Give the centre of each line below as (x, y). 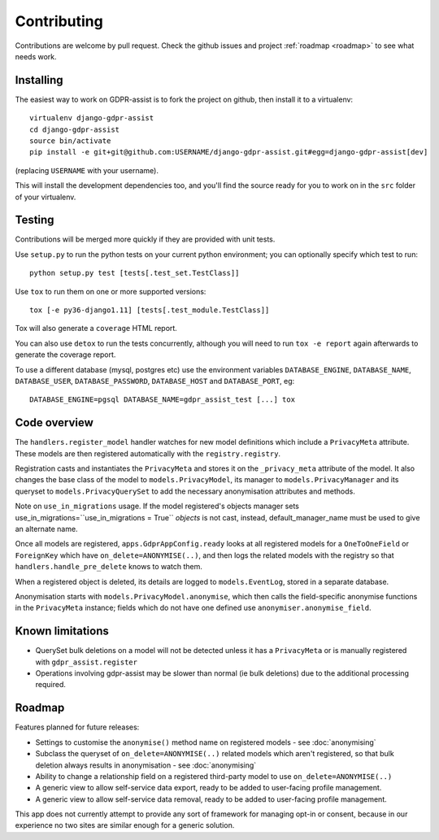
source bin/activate (70, 141)
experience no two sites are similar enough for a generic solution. (125, 825)
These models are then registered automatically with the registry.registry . (148, 453)
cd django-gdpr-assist (75, 129)
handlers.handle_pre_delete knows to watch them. (109, 567)
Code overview (54, 423)
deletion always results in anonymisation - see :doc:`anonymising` (146, 765)
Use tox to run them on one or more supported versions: (111, 291)
